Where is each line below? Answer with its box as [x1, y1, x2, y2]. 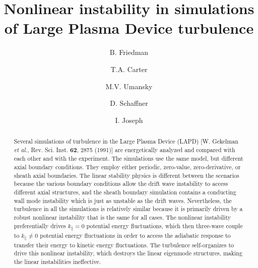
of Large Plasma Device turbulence [4, 18, 254, 38]
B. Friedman [109, 47, 149, 57]
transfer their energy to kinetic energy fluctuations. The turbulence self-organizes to [14, 240, 234, 249]
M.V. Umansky [105, 81, 153, 91]
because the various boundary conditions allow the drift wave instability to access [14, 179, 228, 188]
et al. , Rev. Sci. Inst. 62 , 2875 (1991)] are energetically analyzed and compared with [14, 145, 235, 154]
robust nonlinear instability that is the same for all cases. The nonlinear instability [14, 213, 231, 221]
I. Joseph [115, 114, 143, 125]
